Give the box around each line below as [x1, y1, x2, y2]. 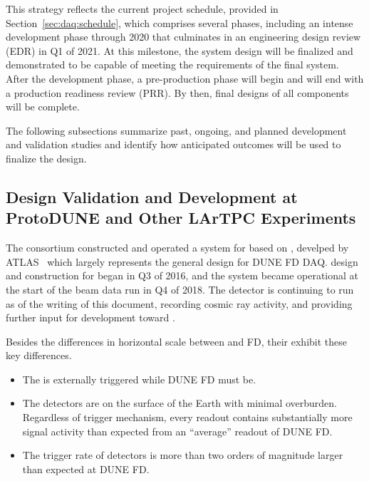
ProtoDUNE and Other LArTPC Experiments [6, 207, 356, 229]
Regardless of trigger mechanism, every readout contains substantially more [22, 410, 353, 425]
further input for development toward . [6, 310, 175, 325]
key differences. [6, 348, 72, 363]
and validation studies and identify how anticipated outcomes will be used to [6, 137, 341, 152]
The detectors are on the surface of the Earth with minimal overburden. [22, 395, 337, 410]
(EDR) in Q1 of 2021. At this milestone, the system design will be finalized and [6, 43, 353, 58]
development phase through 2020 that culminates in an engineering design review [6, 29, 361, 44]
